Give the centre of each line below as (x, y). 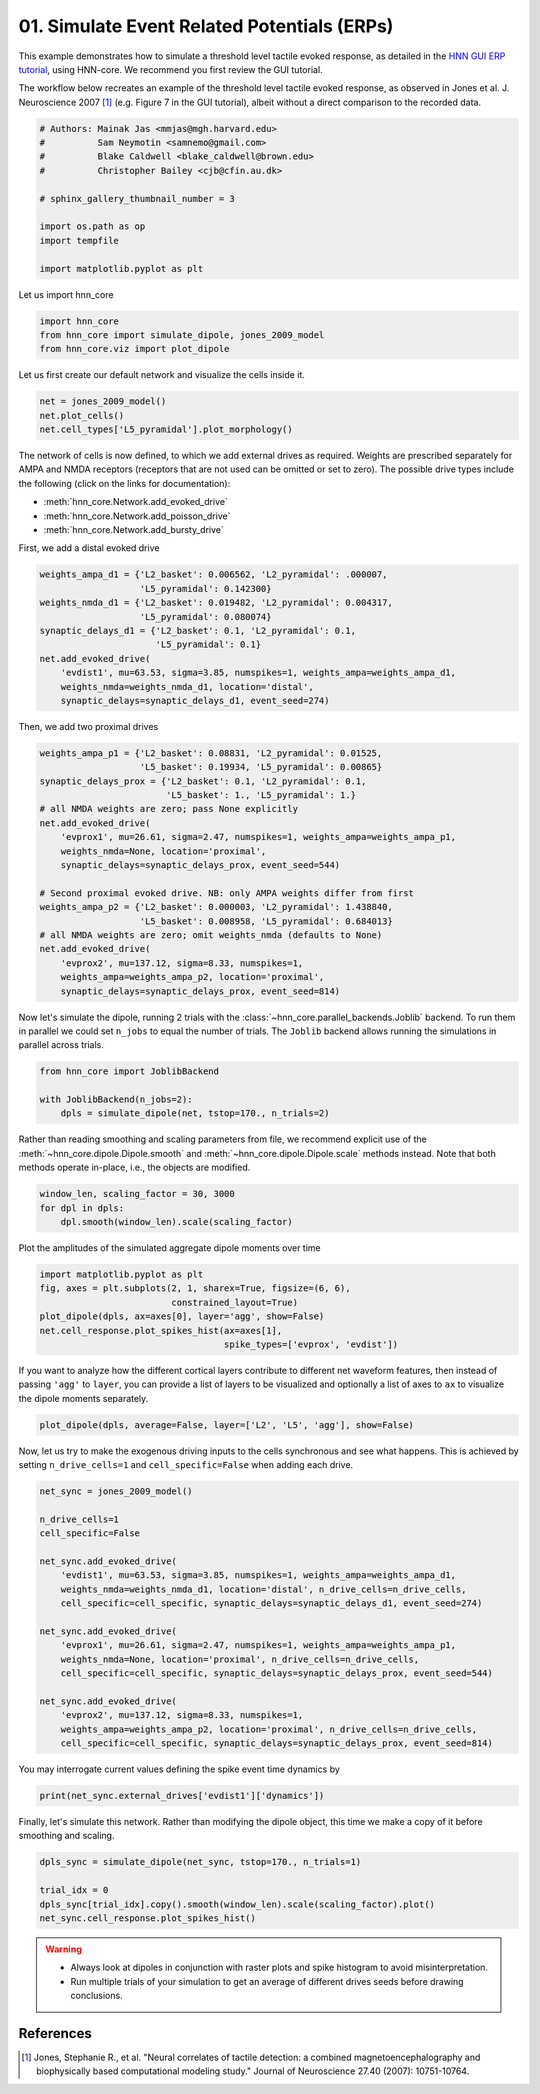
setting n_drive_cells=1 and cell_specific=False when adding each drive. (186, 1465)
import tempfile (79, 240)
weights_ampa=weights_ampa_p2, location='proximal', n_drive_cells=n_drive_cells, (269, 1729)
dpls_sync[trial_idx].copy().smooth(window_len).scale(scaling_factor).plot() (237, 1904)
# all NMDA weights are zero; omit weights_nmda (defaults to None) (211, 934)
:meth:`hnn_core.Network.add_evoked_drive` (136, 502)
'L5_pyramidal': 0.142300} (205, 588)
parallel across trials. (61, 1045)
